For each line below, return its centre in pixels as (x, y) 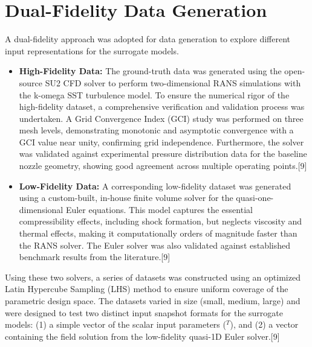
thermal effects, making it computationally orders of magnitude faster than (158, 233)
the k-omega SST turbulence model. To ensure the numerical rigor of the (154, 94)
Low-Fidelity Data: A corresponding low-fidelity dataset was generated (155, 186)
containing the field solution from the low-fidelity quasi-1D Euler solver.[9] (142, 336)
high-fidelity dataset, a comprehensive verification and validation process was (162, 107)
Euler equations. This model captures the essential (159, 209)
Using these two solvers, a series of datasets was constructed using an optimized (153, 277)
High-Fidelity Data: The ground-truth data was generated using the (150, 71)
